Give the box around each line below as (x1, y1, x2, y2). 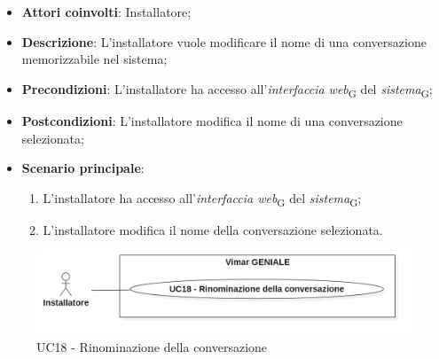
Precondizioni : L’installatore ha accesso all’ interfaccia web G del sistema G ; (21, 79, 433, 100)
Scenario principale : (21, 159, 145, 177)
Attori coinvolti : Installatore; (21, 3, 192, 20)
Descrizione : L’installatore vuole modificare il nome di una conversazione (21, 32, 427, 51)
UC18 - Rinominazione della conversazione (36, 337, 268, 355)
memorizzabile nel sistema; (21, 50, 168, 68)
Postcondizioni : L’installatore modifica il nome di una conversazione (21, 111, 403, 129)
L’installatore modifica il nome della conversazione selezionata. (43, 220, 383, 238)
